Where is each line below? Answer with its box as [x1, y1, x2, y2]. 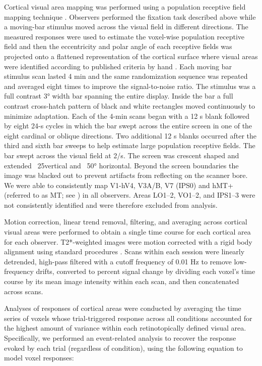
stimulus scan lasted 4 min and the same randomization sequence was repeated [4, 71, 248, 81]
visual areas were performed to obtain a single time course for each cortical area [4, 226, 251, 237]
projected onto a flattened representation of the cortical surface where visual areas [4, 51, 258, 61]
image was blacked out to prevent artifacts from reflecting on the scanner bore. [4, 170, 248, 180]
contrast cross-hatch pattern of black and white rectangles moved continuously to [4, 100, 255, 111]
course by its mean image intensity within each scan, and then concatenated [4, 276, 239, 287]
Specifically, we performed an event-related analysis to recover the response [4, 333, 236, 343]
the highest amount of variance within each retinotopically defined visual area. [4, 323, 246, 333]
